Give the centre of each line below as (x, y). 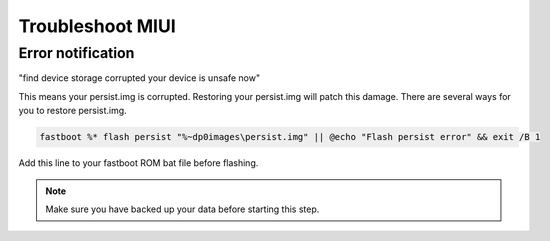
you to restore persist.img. (72, 111)
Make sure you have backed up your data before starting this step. (182, 209)
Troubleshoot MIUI (97, 26)
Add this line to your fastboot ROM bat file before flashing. (138, 163)
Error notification (76, 53)
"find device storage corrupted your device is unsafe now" (139, 78)
